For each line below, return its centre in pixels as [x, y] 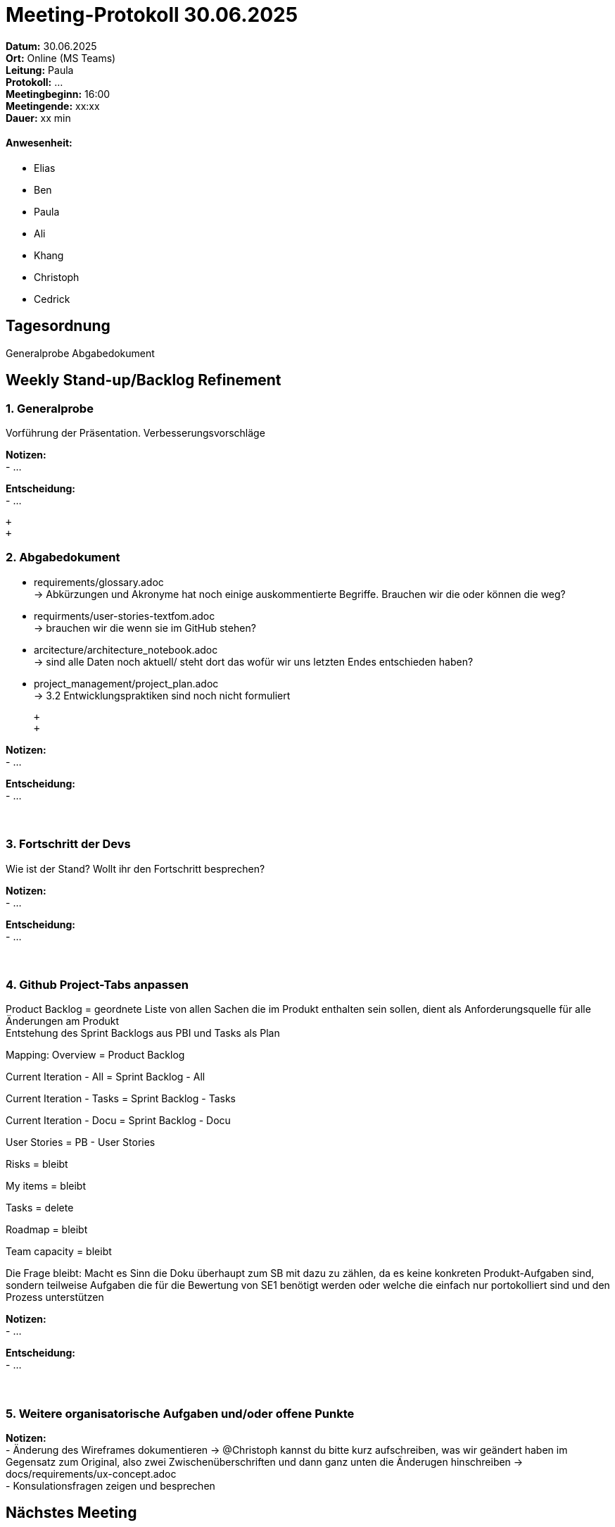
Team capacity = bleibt [59, 1252]
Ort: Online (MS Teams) [61, 58]
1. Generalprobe [50, 408]
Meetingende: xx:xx [53, 106]
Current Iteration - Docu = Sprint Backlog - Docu [118, 1121]
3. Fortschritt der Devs [68, 844]
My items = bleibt [46, 1186]
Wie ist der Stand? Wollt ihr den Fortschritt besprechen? [135, 868]
